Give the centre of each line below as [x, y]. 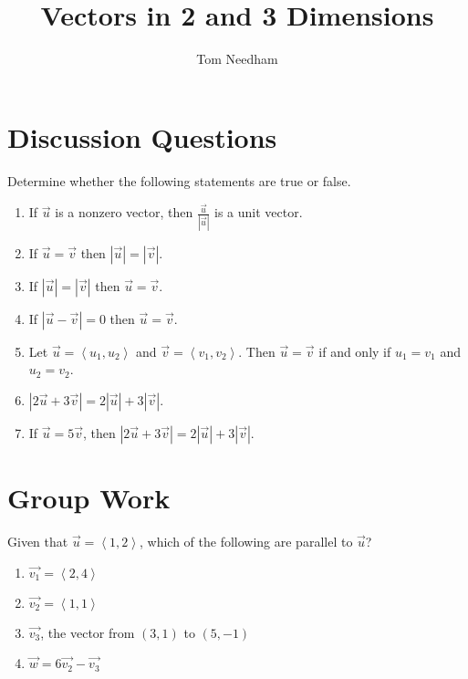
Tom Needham [237, 59]
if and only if [355, 351]
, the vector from [88, 632]
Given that [38, 541]
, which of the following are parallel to [246, 541]
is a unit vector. [259, 212]
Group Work [89, 498]
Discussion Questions [142, 136]
